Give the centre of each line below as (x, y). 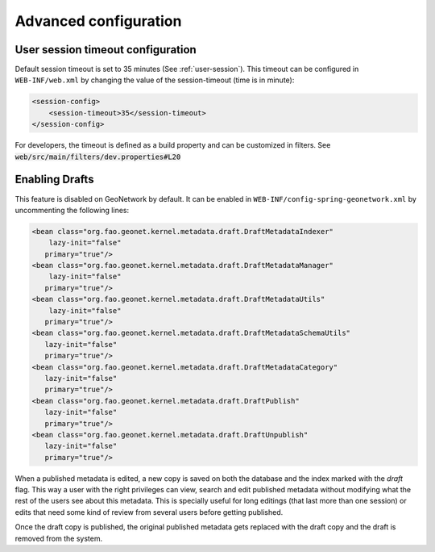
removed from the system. (59, 538)
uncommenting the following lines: (72, 210)
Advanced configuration (98, 21)
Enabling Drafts (54, 180)
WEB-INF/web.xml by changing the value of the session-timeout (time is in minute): (155, 80)
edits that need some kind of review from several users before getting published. (149, 512)
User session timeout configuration (106, 50)
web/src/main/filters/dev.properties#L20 (98, 157)
